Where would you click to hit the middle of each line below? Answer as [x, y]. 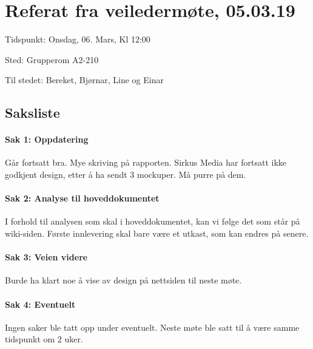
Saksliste [32, 113]
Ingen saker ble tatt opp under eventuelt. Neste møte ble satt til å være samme [152, 327]
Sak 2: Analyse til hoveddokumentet [82, 198]
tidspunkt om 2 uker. [44, 339]
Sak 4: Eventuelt [40, 304]
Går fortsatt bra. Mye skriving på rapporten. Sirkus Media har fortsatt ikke [146, 162]
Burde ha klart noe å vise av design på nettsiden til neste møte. [123, 280]
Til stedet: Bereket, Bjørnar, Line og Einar [84, 80]
